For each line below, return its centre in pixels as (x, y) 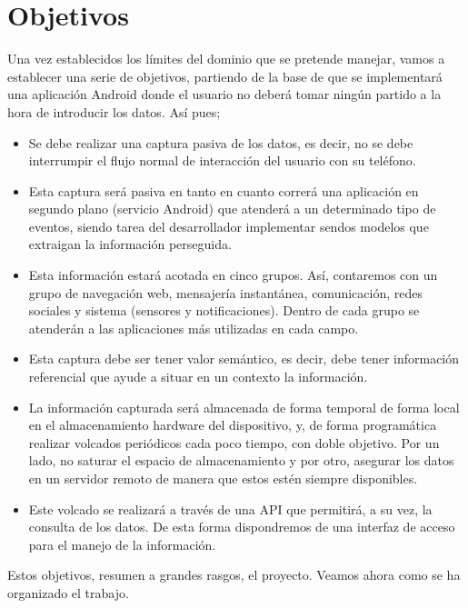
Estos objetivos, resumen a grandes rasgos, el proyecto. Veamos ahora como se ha (234, 575)
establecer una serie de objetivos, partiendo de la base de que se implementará (225, 76)
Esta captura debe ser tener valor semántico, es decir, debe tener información (244, 359)
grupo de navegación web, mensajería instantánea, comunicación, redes (225, 292)
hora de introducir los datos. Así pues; (114, 111)
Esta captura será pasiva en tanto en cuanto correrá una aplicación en (224, 190)
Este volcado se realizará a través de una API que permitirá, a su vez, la (230, 508)
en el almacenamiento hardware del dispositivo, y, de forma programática (233, 425)
